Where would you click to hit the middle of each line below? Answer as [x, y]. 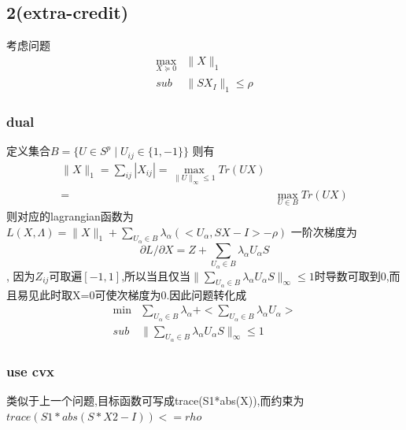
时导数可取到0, [352, 275]
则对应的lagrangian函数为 [70, 216]
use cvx [30, 371]
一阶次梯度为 [324, 231]
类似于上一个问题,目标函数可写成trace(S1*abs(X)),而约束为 [155, 400]
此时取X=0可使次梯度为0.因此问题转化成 [143, 294]
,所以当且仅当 [156, 275]
